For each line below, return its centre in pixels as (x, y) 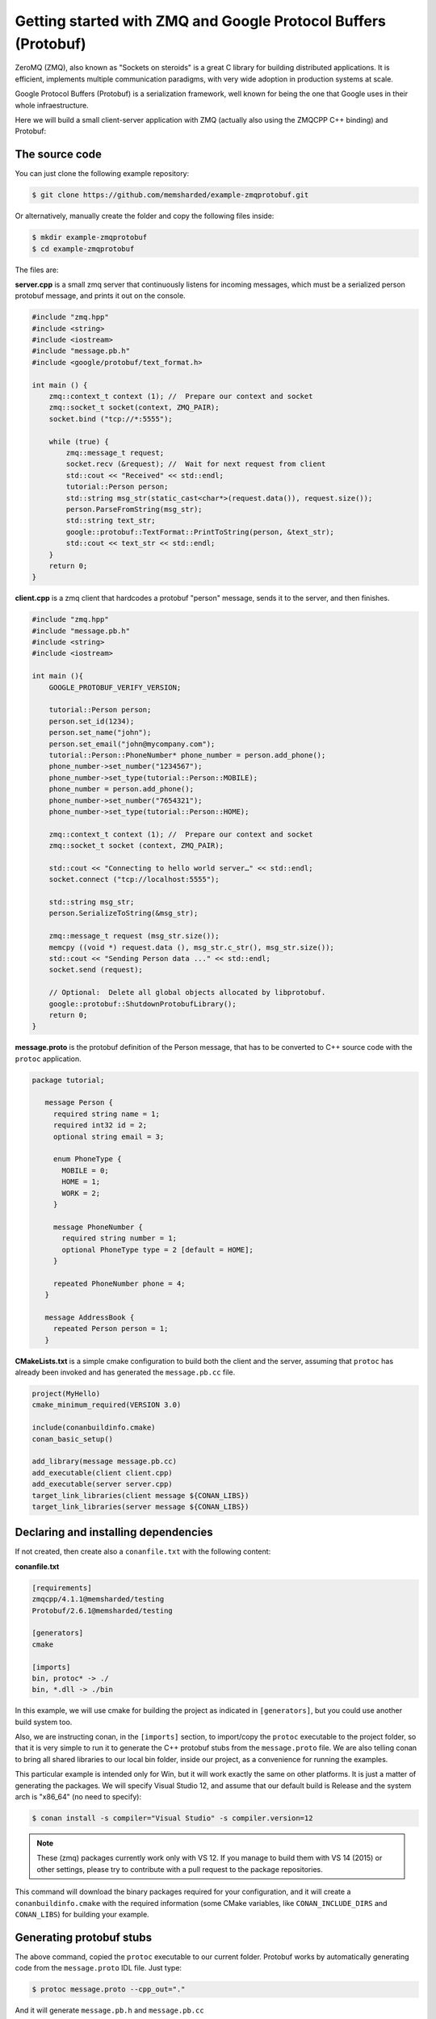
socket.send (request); (96, 970)
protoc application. (48, 1059)
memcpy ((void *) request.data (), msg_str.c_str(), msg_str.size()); (192, 947)
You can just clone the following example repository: (102, 174)
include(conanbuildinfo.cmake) (94, 1428)
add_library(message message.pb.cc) (105, 1461)
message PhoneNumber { (98, 1227)
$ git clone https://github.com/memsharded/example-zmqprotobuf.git (170, 195)
